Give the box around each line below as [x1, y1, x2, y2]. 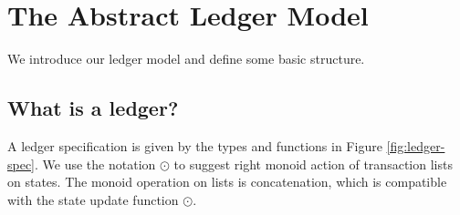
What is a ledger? [7, 94, 179, 122]
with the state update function [7, 189, 179, 209]
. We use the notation [35, 154, 156, 173]
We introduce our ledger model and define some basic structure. [7, 49, 365, 68]
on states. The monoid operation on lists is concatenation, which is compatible [7, 172, 447, 191]
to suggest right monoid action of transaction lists [173, 154, 453, 173]
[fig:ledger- [386, 136, 445, 155]
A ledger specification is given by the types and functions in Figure [7, 136, 382, 155]
